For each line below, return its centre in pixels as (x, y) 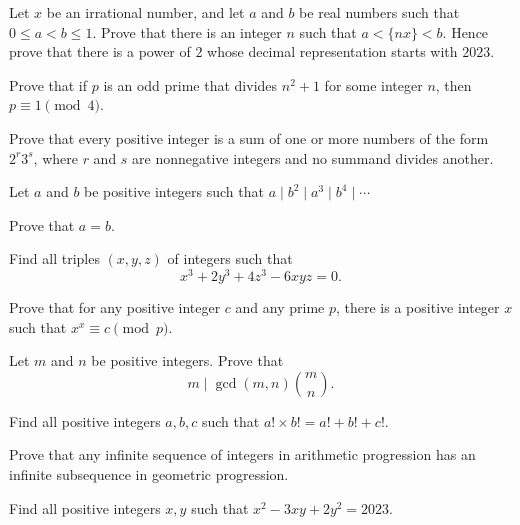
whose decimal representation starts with (332, 51)
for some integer (373, 84)
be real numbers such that (379, 12)
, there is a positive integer (418, 307)
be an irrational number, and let (145, 12)
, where (55, 157)
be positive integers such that (174, 191)
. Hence (465, 31)
